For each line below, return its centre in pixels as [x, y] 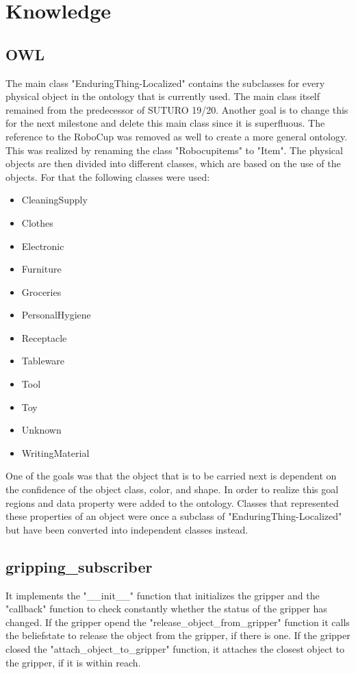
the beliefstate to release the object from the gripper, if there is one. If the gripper [178, 635]
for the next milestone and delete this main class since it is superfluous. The [165, 123]
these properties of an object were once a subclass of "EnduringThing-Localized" [174, 516]
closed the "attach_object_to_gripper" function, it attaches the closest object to [175, 649]
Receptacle [44, 337]
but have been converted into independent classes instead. [127, 529]
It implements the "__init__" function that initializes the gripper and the [163, 595]
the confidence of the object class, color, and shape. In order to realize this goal [172, 489]
